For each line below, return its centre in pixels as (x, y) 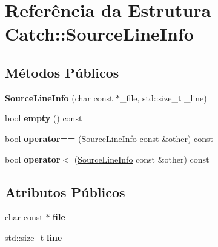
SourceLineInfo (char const (59, 97)
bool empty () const (44, 118)
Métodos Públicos (62, 72)
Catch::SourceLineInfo (99, 34)
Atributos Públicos (65, 191)
